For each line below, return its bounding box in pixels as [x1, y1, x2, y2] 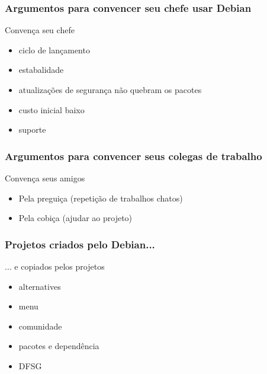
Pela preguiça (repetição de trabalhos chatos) [18, 191, 183, 204]
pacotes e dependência [18, 340, 99, 352]
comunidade [18, 319, 62, 332]
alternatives [18, 280, 61, 292]
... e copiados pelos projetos [5, 260, 105, 272]
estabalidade [18, 63, 64, 76]
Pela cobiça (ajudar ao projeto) [18, 212, 133, 224]
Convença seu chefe [5, 24, 75, 36]
